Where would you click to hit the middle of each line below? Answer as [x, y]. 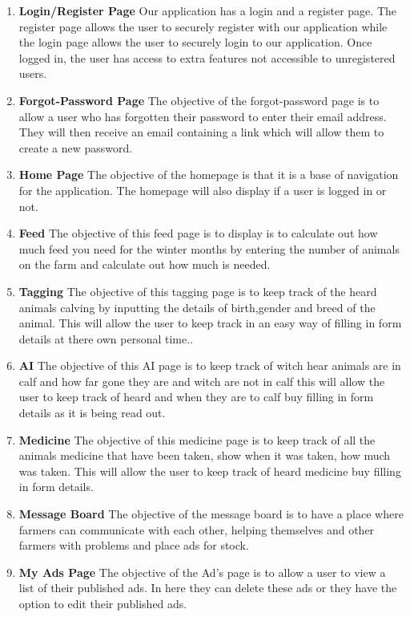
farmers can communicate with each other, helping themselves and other [197, 529]
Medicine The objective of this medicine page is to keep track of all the [197, 439]
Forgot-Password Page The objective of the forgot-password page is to [199, 100]
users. [33, 73]
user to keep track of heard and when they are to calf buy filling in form [196, 397]
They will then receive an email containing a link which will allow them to [201, 132]
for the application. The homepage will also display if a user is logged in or [203, 190]
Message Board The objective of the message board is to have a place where [211, 514]
